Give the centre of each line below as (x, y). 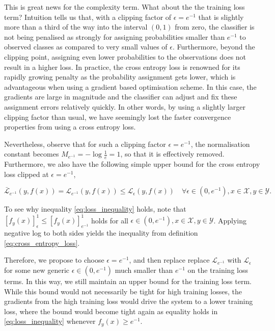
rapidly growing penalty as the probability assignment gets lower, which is (120, 77)
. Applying (230, 220)
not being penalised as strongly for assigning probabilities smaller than (115, 36)
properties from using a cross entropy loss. (70, 127)
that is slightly (221, 17)
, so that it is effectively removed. (172, 154)
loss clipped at (26, 174)
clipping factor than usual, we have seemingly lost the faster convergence (118, 117)
